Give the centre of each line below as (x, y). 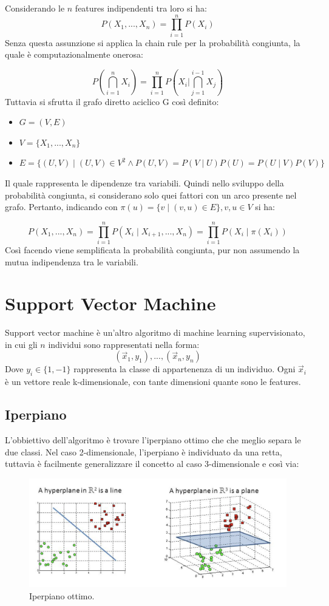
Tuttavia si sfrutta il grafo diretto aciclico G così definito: (112, 101)
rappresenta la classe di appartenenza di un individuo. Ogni (185, 369)
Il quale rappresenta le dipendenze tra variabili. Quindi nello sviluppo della (144, 183)
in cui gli (21, 344)
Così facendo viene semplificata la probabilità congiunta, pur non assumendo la (152, 249)
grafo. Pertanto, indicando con (61, 207)
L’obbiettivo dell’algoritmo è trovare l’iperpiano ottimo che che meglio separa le (153, 440)
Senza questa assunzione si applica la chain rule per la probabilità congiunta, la (153, 42)
